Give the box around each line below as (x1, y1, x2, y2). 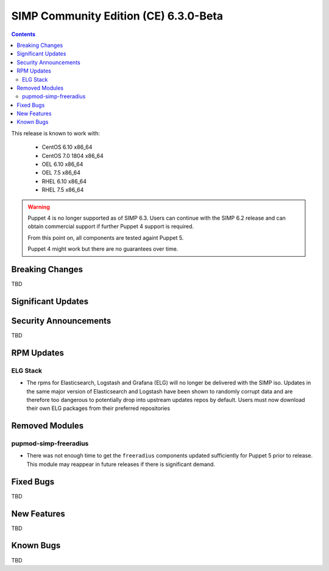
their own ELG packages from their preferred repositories (26, 404, 171, 412)
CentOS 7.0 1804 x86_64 (41, 152, 104, 159)
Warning (27, 203, 50, 210)
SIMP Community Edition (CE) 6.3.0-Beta (11, 9, 224, 23)
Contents (11, 31, 36, 38)
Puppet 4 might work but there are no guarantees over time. (27, 245, 179, 253)
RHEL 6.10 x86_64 (41, 178, 87, 185)
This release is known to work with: (11, 129, 100, 137)
